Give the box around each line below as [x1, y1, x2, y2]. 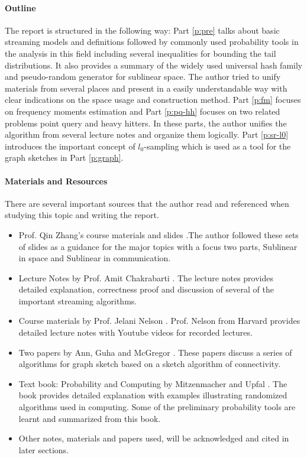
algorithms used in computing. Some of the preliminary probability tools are [18, 401, 296, 413]
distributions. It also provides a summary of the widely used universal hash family [5, 59, 303, 71]
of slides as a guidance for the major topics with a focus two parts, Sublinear [18, 240, 298, 252]
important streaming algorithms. [18, 294, 137, 307]
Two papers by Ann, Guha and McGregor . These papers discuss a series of [18, 346, 292, 358]
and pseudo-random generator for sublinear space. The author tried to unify [5, 70, 281, 83]
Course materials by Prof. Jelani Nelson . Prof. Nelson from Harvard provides [18, 314, 300, 327]
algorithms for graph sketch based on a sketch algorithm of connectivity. [18, 358, 281, 370]
